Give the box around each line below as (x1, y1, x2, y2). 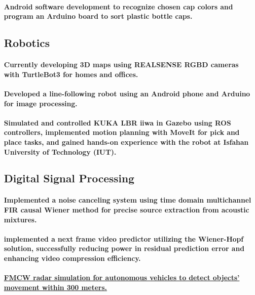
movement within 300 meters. (4, 282, 107, 292)
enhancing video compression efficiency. (4, 253, 141, 263)
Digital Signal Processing (4, 170, 135, 186)
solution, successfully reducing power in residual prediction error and (4, 243, 245, 253)
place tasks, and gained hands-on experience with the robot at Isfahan (4, 136, 249, 147)
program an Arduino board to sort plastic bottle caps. (4, 11, 192, 21)
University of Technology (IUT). (4, 146, 116, 157)
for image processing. (4, 98, 77, 108)
